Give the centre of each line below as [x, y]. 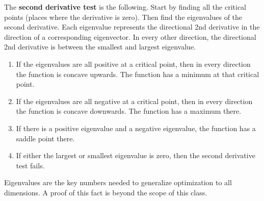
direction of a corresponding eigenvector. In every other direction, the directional [130, 36]
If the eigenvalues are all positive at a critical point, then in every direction [133, 64]
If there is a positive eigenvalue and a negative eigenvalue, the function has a [136, 128]
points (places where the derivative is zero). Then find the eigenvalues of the [123, 17]
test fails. [30, 165]
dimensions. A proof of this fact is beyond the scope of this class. [106, 192]
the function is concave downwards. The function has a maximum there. [129, 111]
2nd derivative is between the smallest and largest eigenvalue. [100, 47]
